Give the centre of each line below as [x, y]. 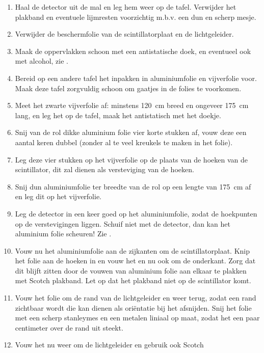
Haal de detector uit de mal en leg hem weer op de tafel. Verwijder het [126, 7]
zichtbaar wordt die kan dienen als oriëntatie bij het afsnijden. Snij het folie [133, 307]
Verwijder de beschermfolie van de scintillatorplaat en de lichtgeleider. [124, 34]
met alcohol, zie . [42, 61]
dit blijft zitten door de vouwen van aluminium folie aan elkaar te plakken [131, 270]
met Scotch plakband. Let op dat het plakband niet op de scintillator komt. [133, 280]
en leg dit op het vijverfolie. [58, 196]
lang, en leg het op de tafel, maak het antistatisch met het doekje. [118, 115]
